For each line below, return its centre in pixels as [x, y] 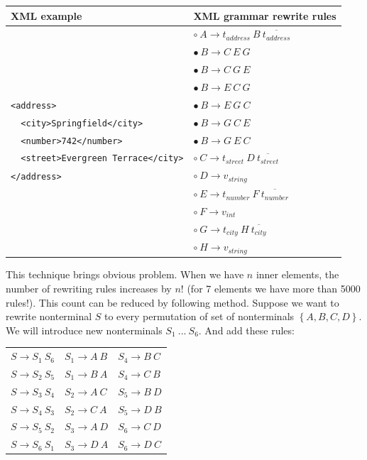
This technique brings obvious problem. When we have [125, 274]
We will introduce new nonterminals [84, 330]
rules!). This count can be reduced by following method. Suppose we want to [172, 302]
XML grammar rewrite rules [265, 15]
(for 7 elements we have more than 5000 [274, 288]
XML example [46, 15]
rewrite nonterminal [49, 316]
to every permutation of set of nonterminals [199, 316]
